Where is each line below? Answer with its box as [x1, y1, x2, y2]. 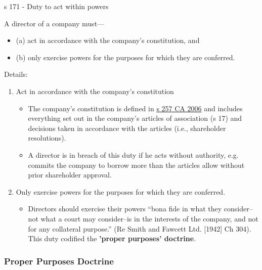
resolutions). [28, 132, 66, 143]
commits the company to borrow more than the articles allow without [28, 159, 245, 170]
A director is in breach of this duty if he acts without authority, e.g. [28, 149, 239, 160]
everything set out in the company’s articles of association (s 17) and [28, 113, 242, 123]
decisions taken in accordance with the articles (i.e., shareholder [28, 122, 226, 133]
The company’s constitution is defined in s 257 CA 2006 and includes [28, 103, 243, 113]
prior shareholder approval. [28, 169, 112, 180]
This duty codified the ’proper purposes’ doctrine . [28, 233, 196, 244]
